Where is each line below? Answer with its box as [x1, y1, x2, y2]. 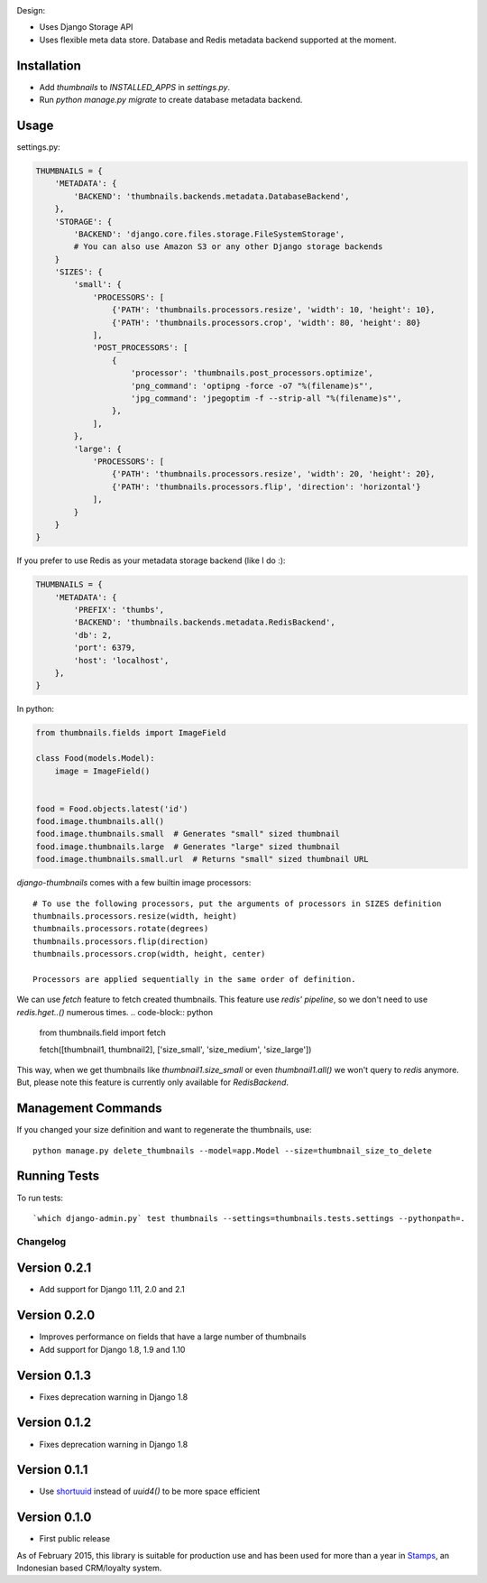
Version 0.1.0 [16, 1510, 92, 1525]
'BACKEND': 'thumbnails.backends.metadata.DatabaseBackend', [73, 190, 350, 201]
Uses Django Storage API [39, 22, 133, 32]
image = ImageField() [54, 765, 151, 776]
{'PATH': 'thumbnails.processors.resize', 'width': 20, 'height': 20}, [111, 469, 436, 479]
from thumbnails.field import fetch [39, 1027, 167, 1038]
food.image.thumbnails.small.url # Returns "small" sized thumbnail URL [35, 854, 369, 865]
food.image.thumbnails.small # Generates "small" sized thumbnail [35, 829, 341, 839]
